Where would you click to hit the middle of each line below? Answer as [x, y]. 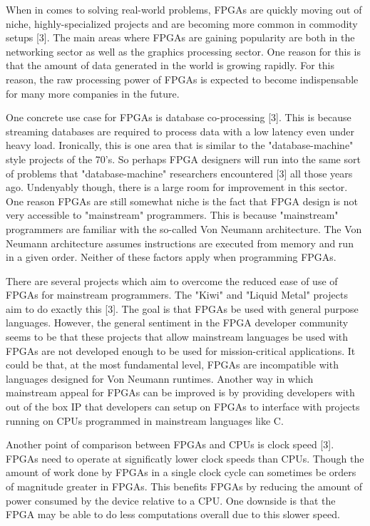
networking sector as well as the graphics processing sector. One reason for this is [183, 51]
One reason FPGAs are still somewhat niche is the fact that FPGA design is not [182, 201]
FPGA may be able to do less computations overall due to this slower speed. [173, 514]
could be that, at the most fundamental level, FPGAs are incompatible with [172, 365]
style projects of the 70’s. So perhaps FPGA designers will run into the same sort [183, 159]
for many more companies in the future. [93, 93]
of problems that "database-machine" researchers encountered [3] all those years [179, 173]
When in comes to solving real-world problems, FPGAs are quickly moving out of [184, 9]
